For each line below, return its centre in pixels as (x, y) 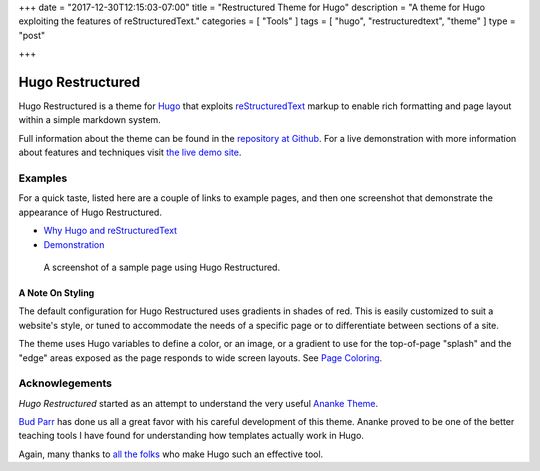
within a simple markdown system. (90, 120)
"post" (31, 35)
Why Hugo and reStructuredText (110, 231)
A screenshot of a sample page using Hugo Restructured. (161, 267)
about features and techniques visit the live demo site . (130, 152)
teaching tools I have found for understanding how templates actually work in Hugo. (191, 436)
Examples (43, 178)
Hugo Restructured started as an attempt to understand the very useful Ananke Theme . (198, 403)
